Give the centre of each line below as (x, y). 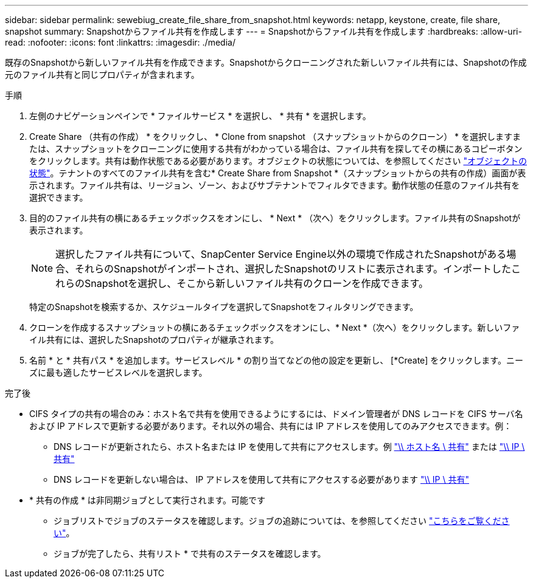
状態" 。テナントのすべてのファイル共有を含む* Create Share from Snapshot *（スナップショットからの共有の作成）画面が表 (278, 173)
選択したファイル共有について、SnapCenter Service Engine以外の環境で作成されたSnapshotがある (281, 254)
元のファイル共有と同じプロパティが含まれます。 (102, 74)
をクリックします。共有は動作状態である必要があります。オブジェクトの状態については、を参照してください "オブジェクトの (278, 161)
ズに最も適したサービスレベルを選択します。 (118, 372)
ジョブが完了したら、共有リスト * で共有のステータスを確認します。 (190, 554)
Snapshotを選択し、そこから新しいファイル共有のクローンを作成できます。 (256, 283)
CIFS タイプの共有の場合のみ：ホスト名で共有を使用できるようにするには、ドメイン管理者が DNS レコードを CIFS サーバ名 (276, 414)
